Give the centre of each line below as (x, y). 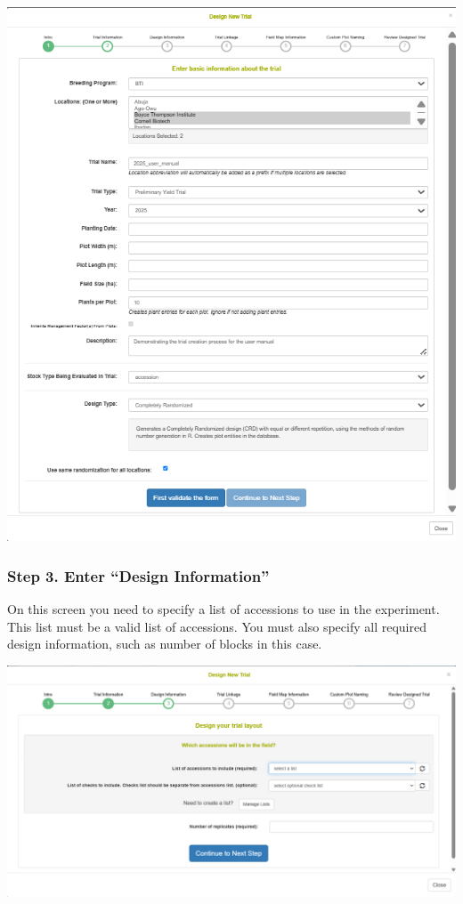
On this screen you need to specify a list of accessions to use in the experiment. (223, 609)
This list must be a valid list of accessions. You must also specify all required (217, 626)
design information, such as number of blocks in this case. (165, 644)
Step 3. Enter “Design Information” (138, 575)
